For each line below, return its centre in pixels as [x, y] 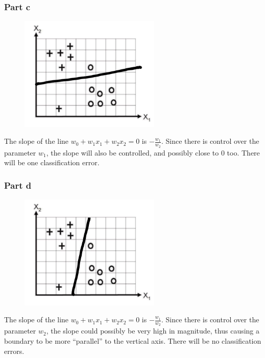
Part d [18, 185]
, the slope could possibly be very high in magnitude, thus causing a [153, 331]
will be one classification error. [52, 162]
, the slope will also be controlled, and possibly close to [132, 152]
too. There [243, 152]
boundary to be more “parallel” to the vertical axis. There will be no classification [133, 341]
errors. [14, 351]
